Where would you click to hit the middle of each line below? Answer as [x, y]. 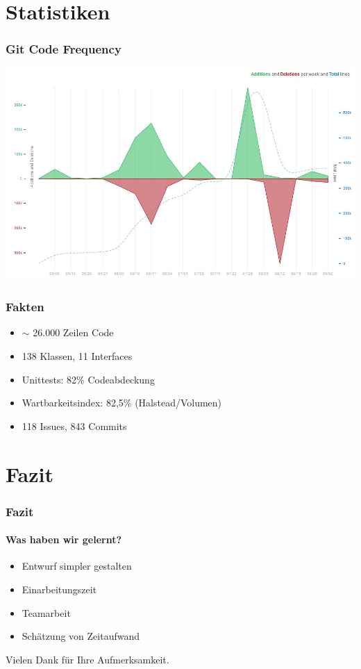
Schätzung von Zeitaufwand [81, 636]
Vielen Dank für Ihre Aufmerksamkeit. [87, 659]
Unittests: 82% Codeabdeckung [88, 379]
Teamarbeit [46, 612]
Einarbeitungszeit [59, 589]
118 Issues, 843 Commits [74, 426]
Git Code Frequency [64, 49]
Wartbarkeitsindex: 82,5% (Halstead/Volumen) [122, 403]
